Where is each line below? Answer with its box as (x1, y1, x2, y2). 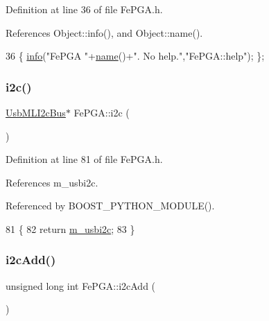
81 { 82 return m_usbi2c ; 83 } (6, 221, 135, 236)
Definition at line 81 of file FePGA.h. (6, 152, 163, 166)
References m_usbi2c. (6, 175, 98, 189)
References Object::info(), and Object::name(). (6, 25, 203, 40)
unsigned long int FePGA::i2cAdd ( (6, 278, 156, 293)
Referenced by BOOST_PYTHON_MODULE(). (6, 198, 215, 213)
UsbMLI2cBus (6, 105, 66, 119)
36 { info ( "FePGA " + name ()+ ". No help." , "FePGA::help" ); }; (6, 49, 265, 63)
